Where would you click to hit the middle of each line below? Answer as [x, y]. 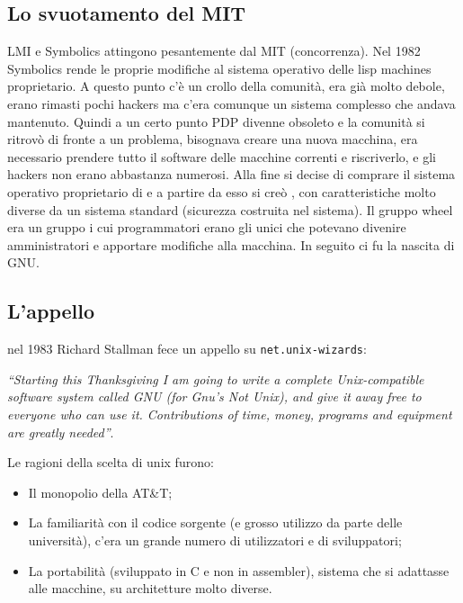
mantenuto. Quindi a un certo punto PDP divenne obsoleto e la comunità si [216, 121]
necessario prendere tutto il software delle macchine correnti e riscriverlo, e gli [222, 156]
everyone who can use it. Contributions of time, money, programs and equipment [230, 414]
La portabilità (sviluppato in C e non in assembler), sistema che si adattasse [239, 570]
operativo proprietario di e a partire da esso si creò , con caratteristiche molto [222, 191]
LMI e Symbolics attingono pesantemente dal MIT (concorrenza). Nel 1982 [214, 51]
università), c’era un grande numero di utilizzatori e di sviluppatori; [215, 540]
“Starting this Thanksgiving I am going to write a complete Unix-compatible [216, 378]
